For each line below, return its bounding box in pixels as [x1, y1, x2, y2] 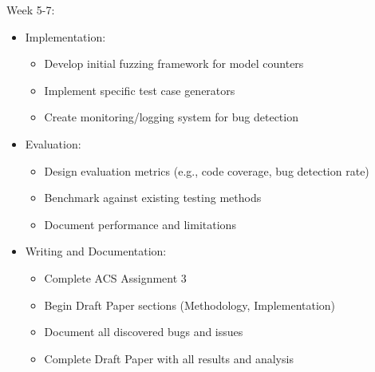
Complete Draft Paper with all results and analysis [44, 350, 294, 366]
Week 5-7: [6, 2, 55, 18]
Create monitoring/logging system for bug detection [44, 109, 298, 125]
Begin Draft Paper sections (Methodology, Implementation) [44, 296, 336, 313]
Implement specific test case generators [44, 81, 235, 98]
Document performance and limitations [44, 216, 236, 232]
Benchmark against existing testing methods [44, 189, 262, 206]
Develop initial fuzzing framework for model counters [44, 55, 304, 72]
